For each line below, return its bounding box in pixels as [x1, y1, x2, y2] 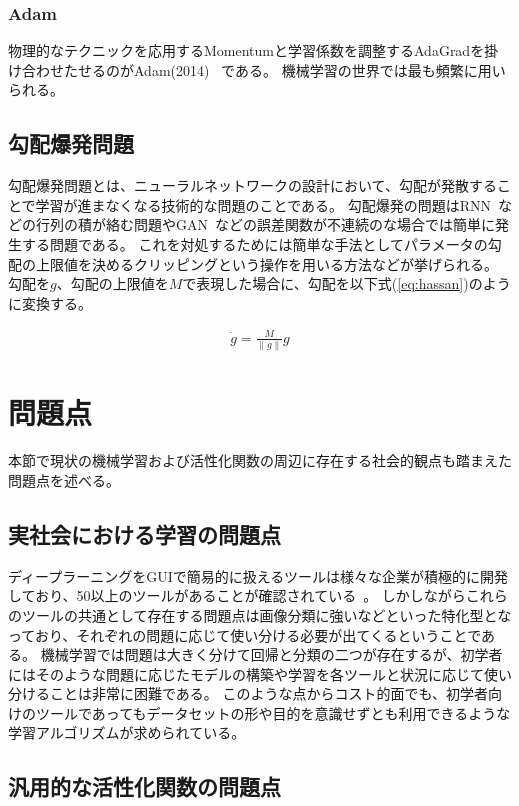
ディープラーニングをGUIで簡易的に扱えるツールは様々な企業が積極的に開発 [8, 565, 509, 586]
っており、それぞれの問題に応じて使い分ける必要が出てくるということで [8, 624, 482, 645]
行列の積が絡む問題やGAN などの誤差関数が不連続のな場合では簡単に [35, 214, 495, 235]
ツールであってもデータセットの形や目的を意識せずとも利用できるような [35, 702, 511, 723]
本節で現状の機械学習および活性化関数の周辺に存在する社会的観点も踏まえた [8, 450, 512, 471]
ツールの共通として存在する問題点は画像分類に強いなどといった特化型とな [21, 604, 512, 625]
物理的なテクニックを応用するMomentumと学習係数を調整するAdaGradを [8, 40, 485, 61]
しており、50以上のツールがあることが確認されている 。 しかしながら [8, 585, 466, 606]
